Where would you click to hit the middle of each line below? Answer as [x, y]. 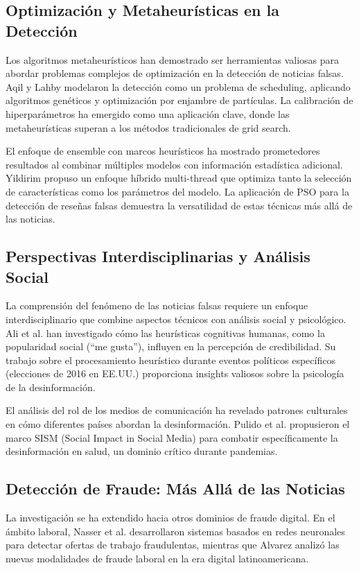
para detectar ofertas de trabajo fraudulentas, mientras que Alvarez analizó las [173, 545]
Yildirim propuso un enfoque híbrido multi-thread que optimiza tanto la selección [179, 178]
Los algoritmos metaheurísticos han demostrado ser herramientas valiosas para [173, 59]
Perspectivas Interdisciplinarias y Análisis [158, 256]
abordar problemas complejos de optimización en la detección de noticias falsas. [175, 73]
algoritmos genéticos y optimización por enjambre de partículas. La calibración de [179, 100]
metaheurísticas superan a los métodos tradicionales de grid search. [148, 127]
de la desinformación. [51, 387]
